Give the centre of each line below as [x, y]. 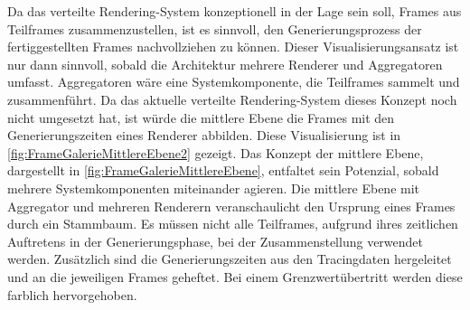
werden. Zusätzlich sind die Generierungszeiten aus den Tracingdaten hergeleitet [230, 259]
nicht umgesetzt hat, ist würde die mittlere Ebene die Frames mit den [201, 117]
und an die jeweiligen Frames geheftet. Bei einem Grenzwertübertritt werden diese [235, 276]
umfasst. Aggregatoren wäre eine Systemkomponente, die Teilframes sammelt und [234, 82]
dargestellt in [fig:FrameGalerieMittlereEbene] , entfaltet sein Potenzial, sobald [223, 170]
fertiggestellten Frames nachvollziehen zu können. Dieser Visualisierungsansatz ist [233, 47]
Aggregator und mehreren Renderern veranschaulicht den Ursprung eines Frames [231, 206]
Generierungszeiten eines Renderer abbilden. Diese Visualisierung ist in [204, 135]
